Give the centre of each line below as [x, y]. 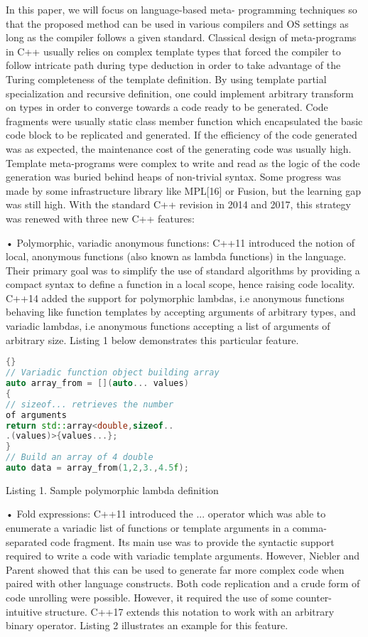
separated [27, 541]
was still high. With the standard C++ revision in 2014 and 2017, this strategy [178, 204]
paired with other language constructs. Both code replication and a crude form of [183, 583]
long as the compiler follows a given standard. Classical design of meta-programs [181, 37]
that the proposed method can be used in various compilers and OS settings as [177, 23]
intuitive [24, 611]
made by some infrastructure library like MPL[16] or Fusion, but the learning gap [184, 190]
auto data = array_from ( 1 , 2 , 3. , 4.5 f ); [97, 468]
